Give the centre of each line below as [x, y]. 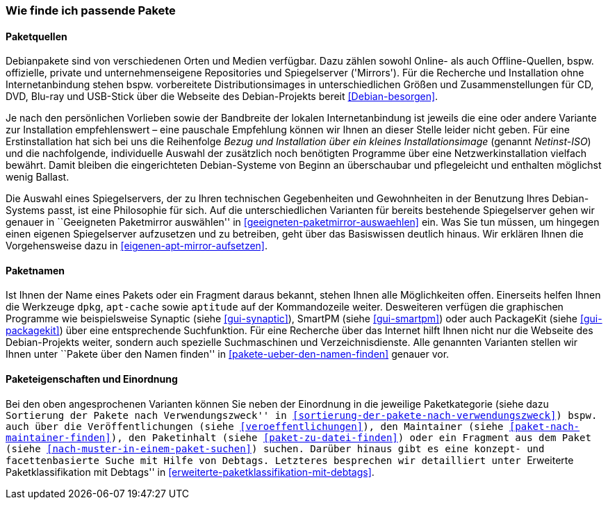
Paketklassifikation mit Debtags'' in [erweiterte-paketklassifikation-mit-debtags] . [190, 472]
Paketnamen [35, 270]
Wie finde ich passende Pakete [91, 10]
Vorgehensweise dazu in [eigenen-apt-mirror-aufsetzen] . [137, 246]
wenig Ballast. [38, 177]
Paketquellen [36, 36]
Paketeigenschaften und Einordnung [92, 379]
